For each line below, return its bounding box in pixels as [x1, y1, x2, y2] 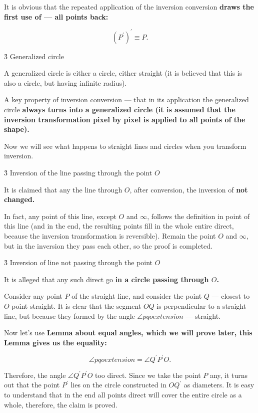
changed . [4, 194, 35, 204]
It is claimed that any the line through [4, 184, 122, 194]
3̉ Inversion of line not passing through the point [4, 257, 153, 268]
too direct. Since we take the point [95, 369, 201, 380]
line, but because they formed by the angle [4, 310, 135, 321]
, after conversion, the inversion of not [129, 184, 248, 194]
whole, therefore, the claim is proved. [4, 399, 117, 409]
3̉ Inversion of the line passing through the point [4, 167, 152, 178]
